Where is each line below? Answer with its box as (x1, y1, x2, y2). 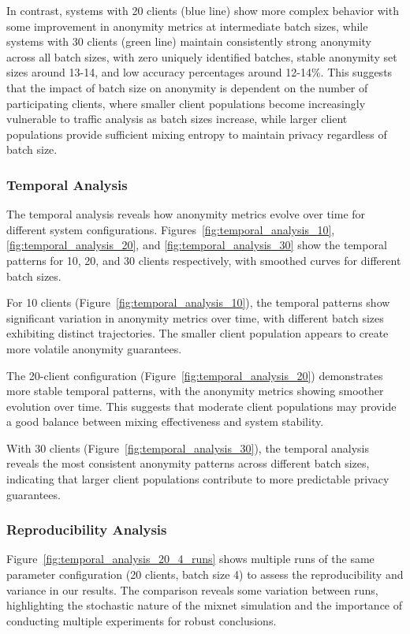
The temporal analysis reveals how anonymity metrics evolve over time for (6, 206, 366, 222)
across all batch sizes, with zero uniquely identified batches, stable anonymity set (6, 48, 397, 65)
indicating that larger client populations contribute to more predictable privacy (6, 471, 389, 487)
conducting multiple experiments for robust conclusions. (6, 612, 277, 628)
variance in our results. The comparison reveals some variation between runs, (6, 581, 378, 598)
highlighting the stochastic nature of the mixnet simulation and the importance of (6, 597, 403, 613)
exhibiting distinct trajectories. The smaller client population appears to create (6, 325, 389, 341)
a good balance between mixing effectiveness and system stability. (6, 413, 324, 430)
